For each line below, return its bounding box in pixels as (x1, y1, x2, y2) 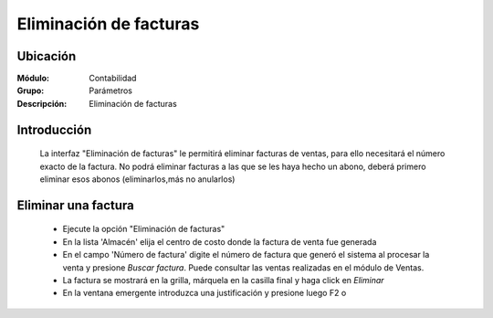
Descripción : (16, 98, 68, 109)
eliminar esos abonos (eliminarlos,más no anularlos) (39, 174, 236, 185)
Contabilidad (89, 73, 137, 84)
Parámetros (89, 85, 132, 96)
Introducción (16, 122, 92, 137)
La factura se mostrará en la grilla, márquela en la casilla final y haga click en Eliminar (62, 275, 384, 285)
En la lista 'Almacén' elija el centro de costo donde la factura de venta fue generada (62, 236, 377, 247)
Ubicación (16, 48, 77, 64)
